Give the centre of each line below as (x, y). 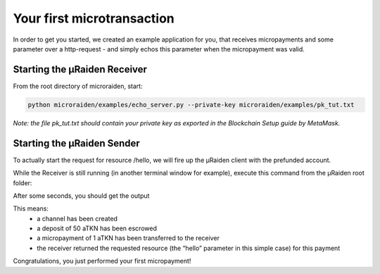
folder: (23, 182)
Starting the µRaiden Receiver (80, 69)
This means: (31, 208)
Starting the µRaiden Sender (76, 143)
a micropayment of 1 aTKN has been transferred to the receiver (128, 238)
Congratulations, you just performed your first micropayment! (102, 261)
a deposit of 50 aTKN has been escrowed (97, 228)
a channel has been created (77, 218)
